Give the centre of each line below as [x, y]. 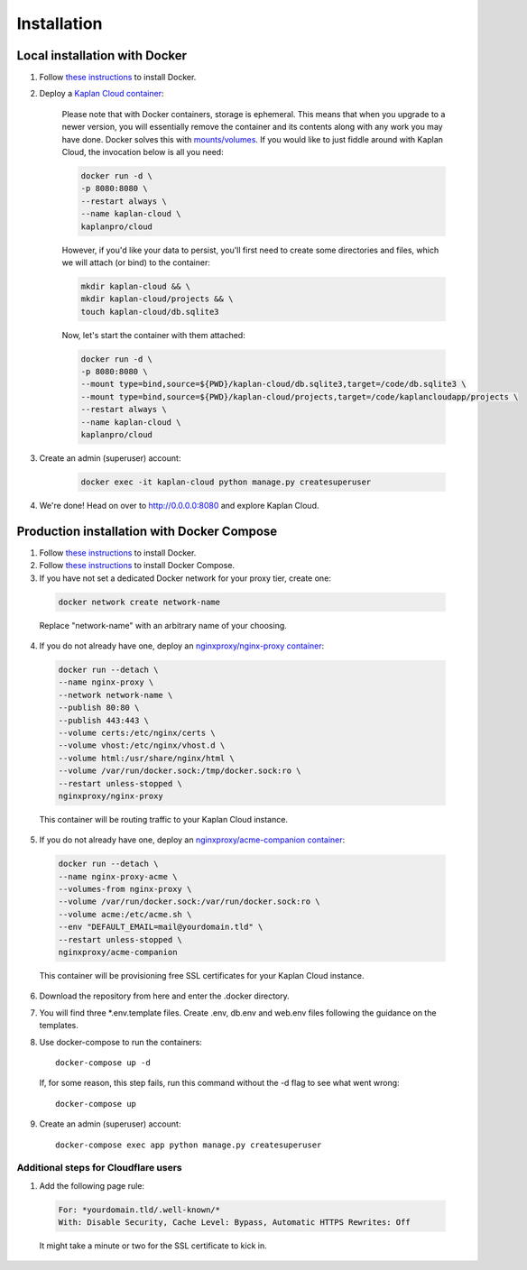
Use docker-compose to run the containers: [120, 1042]
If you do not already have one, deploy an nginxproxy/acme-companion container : [192, 840]
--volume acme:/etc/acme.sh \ [125, 914]
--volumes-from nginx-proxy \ [125, 889]
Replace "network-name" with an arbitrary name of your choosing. [163, 625]
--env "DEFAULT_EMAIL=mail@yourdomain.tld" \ [161, 927]
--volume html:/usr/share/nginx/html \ [146, 758]
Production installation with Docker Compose [147, 531]
